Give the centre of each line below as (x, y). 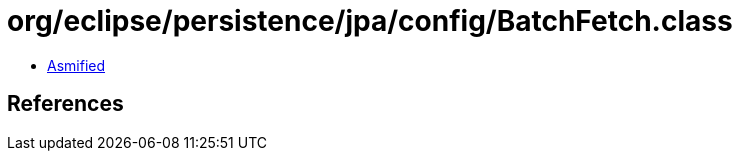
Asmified (76, 65)
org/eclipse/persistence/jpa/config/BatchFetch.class (370, 21)
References (65, 104)
